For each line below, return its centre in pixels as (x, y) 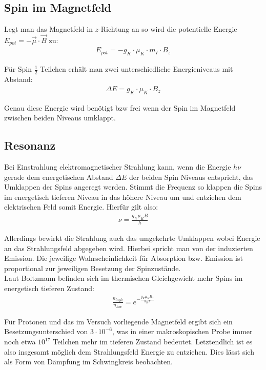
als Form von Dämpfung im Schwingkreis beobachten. (88, 362)
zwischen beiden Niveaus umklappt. (60, 118)
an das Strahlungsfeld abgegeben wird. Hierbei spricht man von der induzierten (129, 248)
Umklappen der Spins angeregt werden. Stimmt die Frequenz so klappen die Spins (133, 187)
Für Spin (18, 69)
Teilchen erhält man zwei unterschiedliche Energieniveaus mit (137, 69)
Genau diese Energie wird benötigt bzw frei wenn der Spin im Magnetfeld (120, 107)
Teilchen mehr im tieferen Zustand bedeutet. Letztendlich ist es (153, 342)
